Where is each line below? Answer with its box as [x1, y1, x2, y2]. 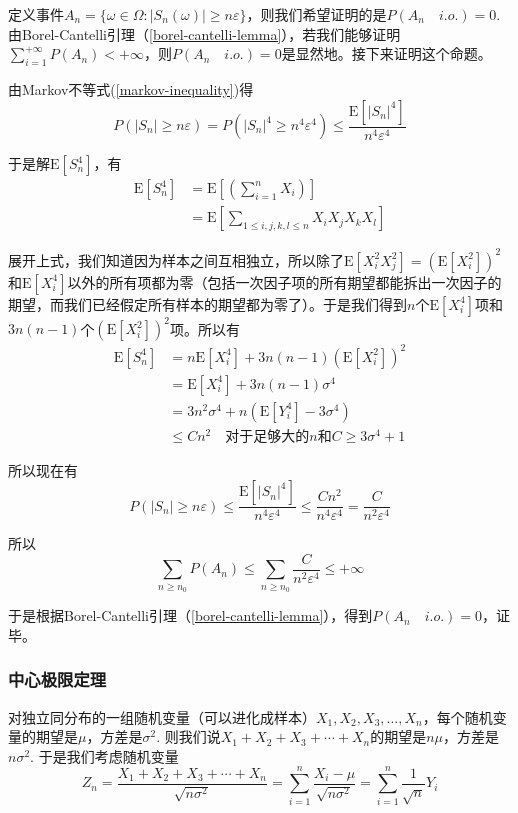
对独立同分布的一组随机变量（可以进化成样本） [8, 706, 316, 727]
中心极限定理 [8, 667, 107, 692]
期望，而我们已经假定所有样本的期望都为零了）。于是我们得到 [8, 293, 407, 314]
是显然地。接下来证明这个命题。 [281, 43, 492, 64]
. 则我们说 [156, 726, 221, 747]
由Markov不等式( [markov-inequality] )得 [8, 78, 254, 99]
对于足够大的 [225, 429, 310, 444]
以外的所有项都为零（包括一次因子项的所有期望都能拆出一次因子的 [67, 271, 502, 292]
